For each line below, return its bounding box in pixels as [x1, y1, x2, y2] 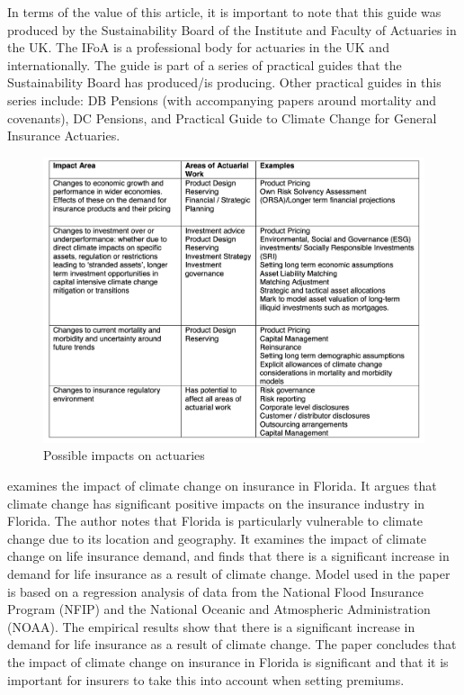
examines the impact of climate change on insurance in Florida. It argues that [7, 476, 437, 494]
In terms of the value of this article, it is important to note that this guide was [7, 3, 442, 21]
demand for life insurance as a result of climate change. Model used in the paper [7, 564, 451, 582]
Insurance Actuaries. [7, 126, 120, 145]
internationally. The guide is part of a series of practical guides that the [7, 55, 402, 74]
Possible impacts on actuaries [43, 446, 205, 465]
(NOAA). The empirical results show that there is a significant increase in [7, 617, 415, 636]
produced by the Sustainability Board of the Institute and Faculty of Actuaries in [7, 20, 457, 39]
